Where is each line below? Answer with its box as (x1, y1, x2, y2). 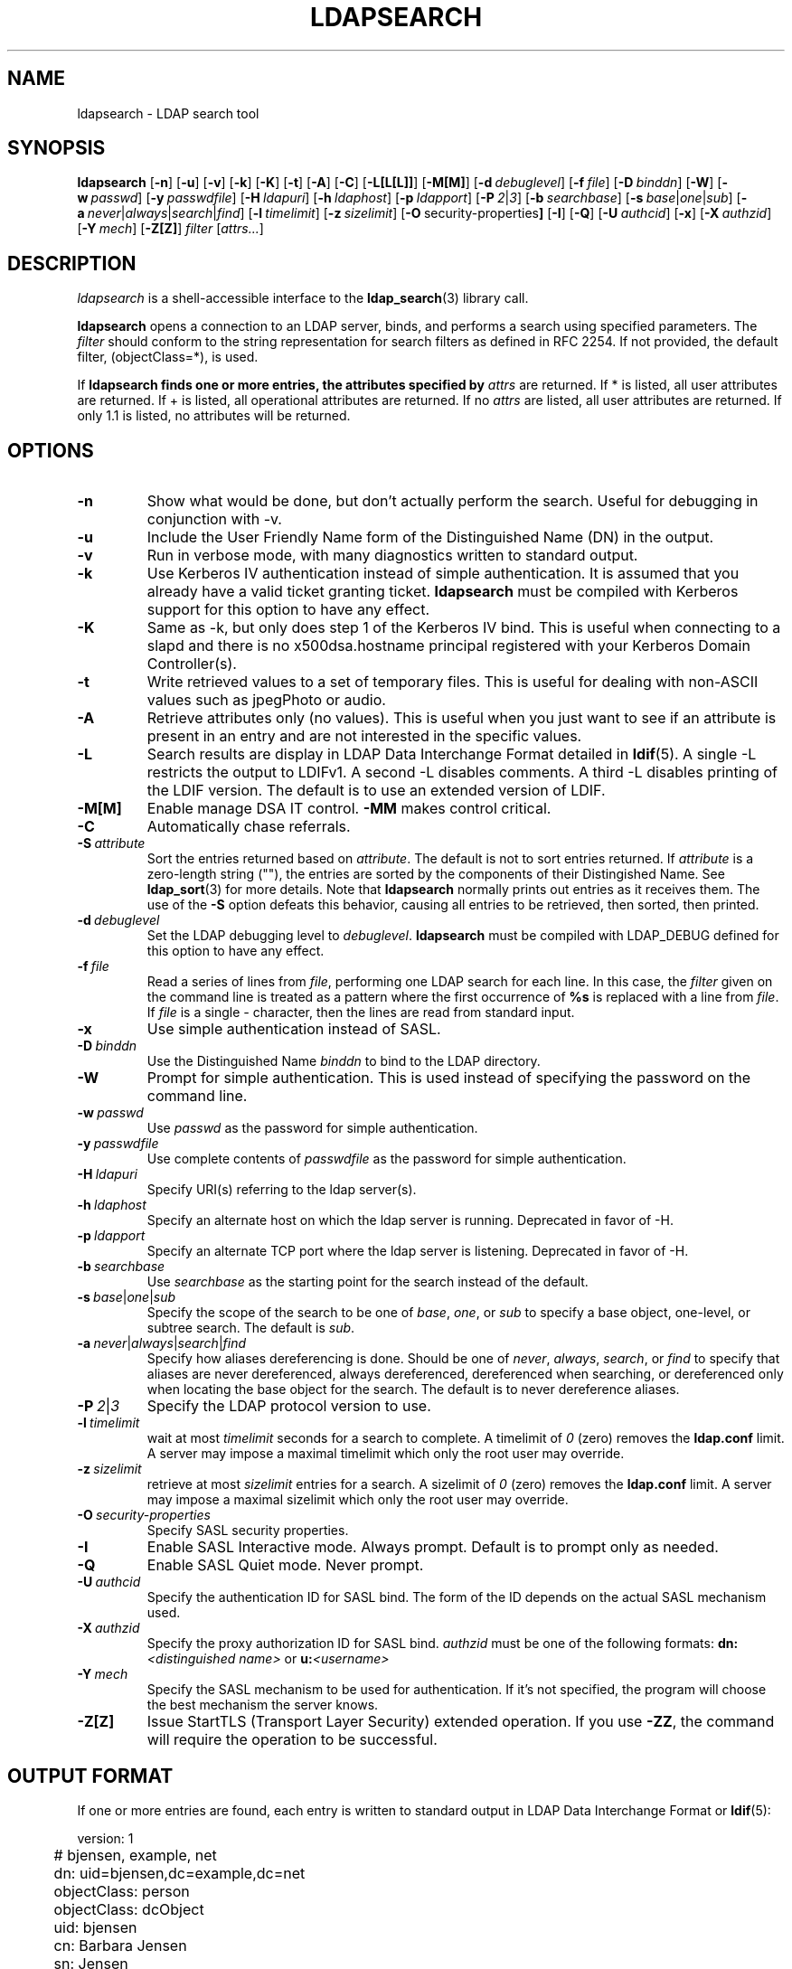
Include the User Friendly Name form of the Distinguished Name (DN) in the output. (146, 528, 714, 547)
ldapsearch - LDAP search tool (77, 105, 259, 121)
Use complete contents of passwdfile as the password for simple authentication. (146, 1151, 627, 1167)
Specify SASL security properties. (146, 1522, 349, 1539)
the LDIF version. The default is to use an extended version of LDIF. (146, 781, 606, 800)
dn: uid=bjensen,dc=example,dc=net (53, 1863, 306, 1882)
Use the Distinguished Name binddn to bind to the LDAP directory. (146, 1053, 541, 1069)
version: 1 (77, 1830, 134, 1846)
